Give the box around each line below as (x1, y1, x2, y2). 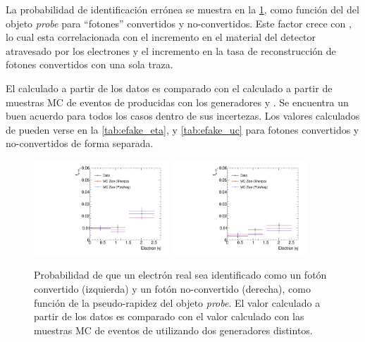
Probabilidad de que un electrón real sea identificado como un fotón (34, 267, 327, 282)
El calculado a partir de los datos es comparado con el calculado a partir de (6, 80, 333, 95)
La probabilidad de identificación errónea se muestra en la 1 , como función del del (6, 2, 359, 16)
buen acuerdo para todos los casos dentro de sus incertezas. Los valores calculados (6, 108, 360, 123)
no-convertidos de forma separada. (6, 136, 154, 151)
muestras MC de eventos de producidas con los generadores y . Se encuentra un (6, 94, 349, 109)
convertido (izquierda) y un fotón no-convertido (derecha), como (34, 281, 311, 296)
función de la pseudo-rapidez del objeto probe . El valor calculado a (34, 295, 321, 310)
